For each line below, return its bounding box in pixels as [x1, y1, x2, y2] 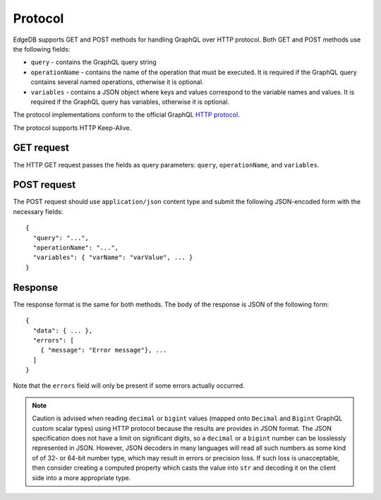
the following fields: [13, 44, 71, 53]
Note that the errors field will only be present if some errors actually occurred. [13, 381, 245, 390]
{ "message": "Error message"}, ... [40, 346, 167, 355]
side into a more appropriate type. [32, 473, 131, 482]
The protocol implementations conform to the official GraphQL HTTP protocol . [13, 110, 240, 119]
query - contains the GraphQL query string [30, 58, 157, 66]
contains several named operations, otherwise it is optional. [30, 78, 204, 86]
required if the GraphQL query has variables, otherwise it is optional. [30, 97, 229, 106]
